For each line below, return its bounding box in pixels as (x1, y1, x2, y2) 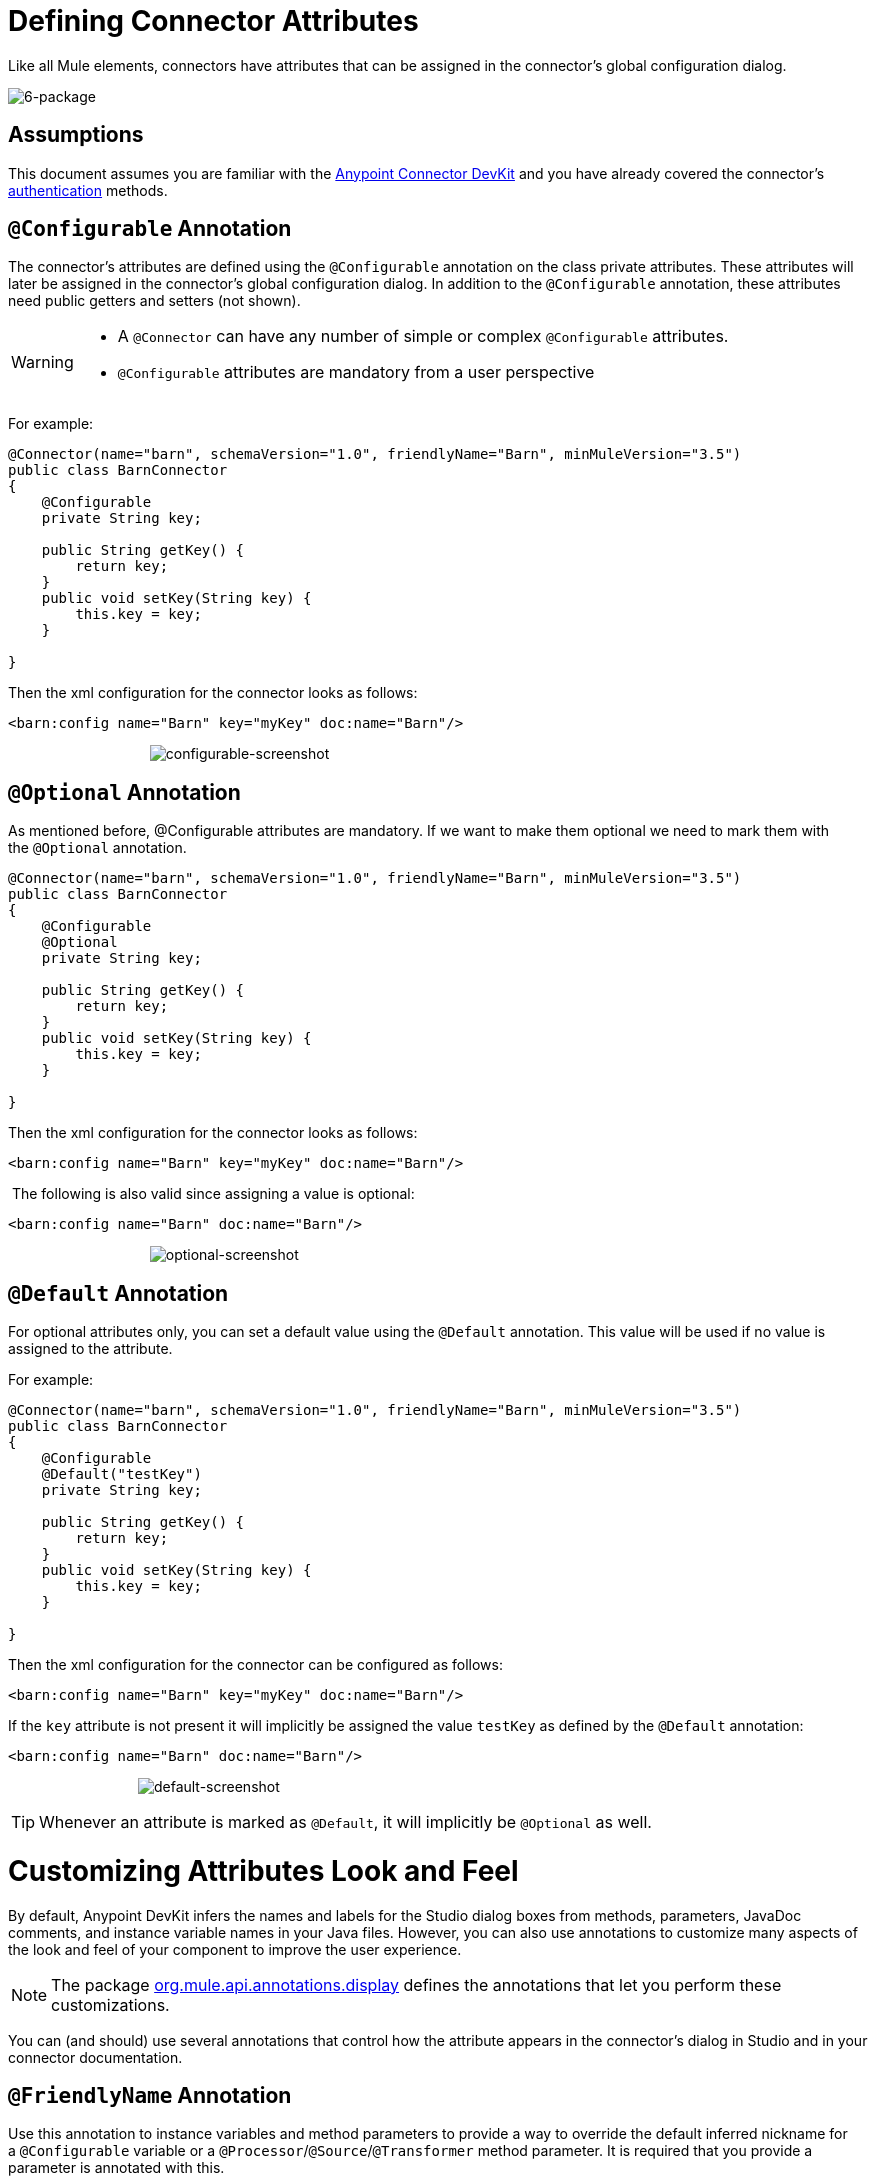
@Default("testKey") (41, 1466, 202, 1483)
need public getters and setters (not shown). (8, 292, 301, 310)
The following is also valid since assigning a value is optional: (11, 1185, 415, 1203)
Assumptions (8, 122, 144, 148)
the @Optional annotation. (8, 839, 187, 857)
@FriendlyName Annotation (8, 2083, 292, 2109)
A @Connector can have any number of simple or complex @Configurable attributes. (117, 326, 729, 347)
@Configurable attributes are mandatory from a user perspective (117, 362, 595, 383)
